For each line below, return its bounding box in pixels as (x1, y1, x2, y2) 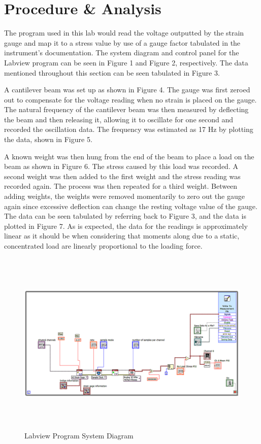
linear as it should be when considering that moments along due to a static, (4, 230, 240, 241)
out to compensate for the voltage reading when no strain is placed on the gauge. (4, 94, 257, 105)
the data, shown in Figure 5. (4, 134, 92, 145)
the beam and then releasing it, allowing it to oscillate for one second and (4, 114, 234, 124)
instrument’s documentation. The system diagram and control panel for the (4, 47, 239, 58)
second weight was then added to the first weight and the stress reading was (4, 170, 241, 181)
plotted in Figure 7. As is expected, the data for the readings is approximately (4, 220, 248, 231)
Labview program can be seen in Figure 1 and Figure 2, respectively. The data (4, 57, 248, 67)
